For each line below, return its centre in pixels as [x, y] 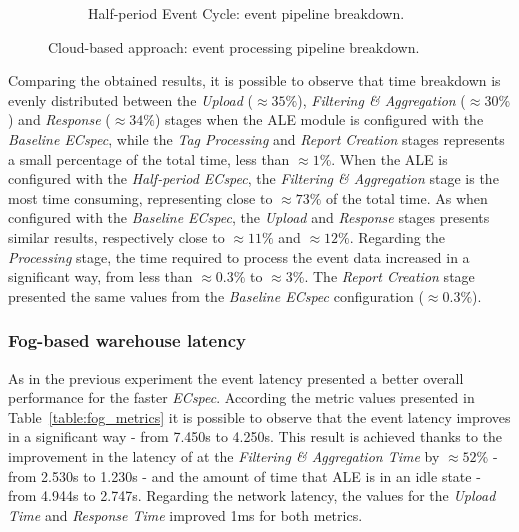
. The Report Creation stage [389, 276]
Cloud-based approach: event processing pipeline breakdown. [234, 46]
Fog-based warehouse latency [127, 340]
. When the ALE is [389, 158]
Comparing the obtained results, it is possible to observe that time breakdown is [254, 80]
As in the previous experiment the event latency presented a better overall [236, 377]
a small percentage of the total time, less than [149, 158]
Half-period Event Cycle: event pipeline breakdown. [246, 13]
